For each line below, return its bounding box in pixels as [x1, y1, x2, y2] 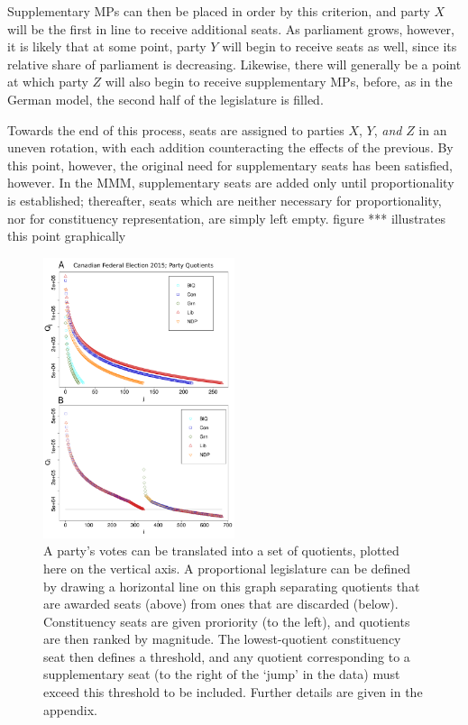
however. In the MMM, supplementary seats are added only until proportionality [7, 173, 454, 192]
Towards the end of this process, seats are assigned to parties [7, 120, 344, 139]
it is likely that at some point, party [7, 37, 206, 56]
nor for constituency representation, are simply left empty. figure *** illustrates [7, 208, 446, 227]
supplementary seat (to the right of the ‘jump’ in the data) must [43, 665, 400, 684]
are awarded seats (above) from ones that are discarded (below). [43, 594, 399, 613]
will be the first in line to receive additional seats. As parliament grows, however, [7, 19, 454, 38]
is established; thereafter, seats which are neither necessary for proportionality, [7, 190, 442, 209]
